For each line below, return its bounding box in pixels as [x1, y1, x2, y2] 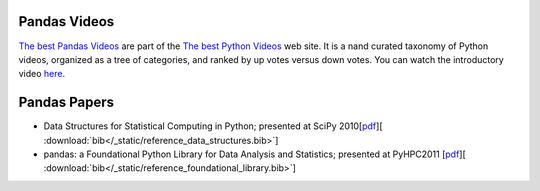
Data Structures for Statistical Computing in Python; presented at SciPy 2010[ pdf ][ [43, 120, 383, 132]
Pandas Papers [18, 94, 115, 111]
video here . [18, 68, 66, 80]
